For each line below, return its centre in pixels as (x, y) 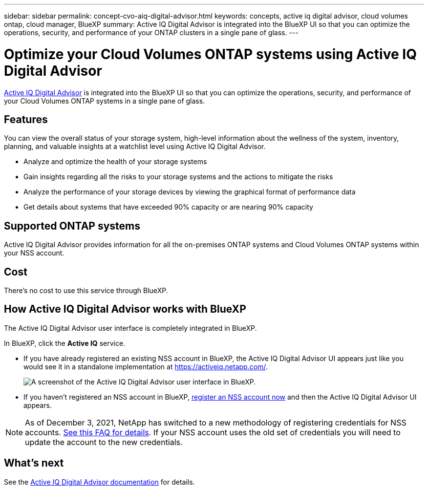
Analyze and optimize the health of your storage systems (115, 162)
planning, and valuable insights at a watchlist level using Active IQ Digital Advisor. (135, 147)
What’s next (34, 463)
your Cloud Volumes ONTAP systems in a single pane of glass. (105, 101)
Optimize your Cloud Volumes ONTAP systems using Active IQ (210, 54)
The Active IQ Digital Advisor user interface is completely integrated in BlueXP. (130, 328)
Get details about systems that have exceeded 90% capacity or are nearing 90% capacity (168, 207)
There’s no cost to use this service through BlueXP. (86, 291)
